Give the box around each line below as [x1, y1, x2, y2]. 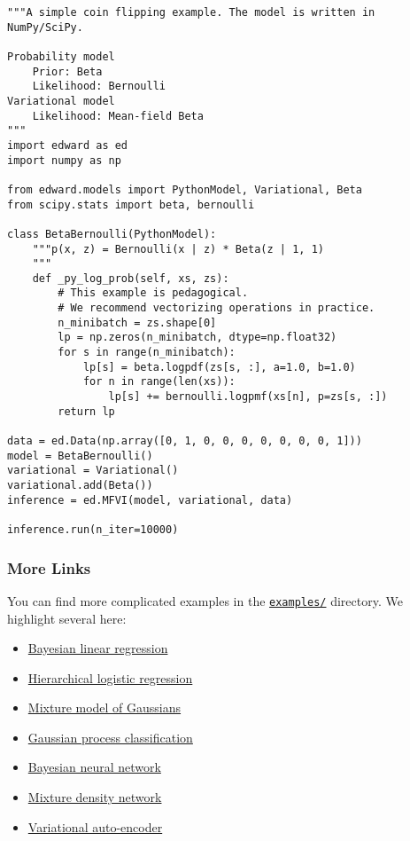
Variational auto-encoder [27, 817, 163, 836]
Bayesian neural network [27, 758, 161, 776]
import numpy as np [7, 153, 121, 167]
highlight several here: [7, 609, 127, 627]
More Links [7, 556, 91, 578]
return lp [58, 405, 115, 418]
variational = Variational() [7, 464, 179, 477]
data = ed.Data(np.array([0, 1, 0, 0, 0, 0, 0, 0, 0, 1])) [7, 435, 362, 448]
